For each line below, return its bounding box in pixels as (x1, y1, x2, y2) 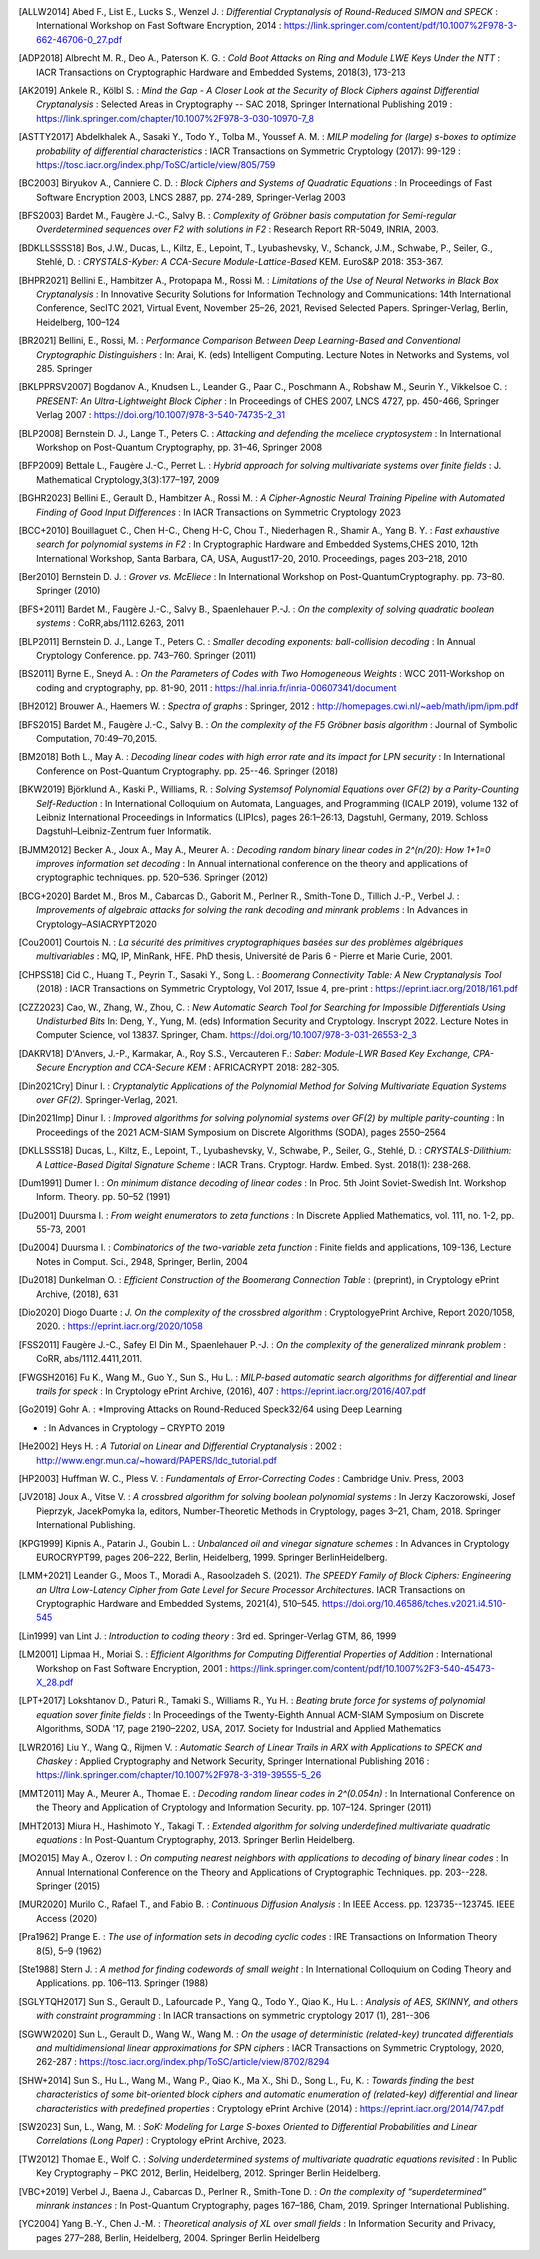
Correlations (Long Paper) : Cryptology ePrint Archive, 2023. (36, 2135, 287, 2147)
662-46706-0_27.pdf (36, 33, 123, 45)
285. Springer (36, 362, 93, 374)
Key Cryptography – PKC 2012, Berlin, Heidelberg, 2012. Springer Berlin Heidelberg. (36, 2167, 381, 2179)
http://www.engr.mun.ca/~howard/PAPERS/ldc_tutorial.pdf (36, 1454, 277, 1466)
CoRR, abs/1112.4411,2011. (36, 1353, 143, 1365)
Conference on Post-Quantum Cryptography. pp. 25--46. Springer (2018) (36, 765, 339, 777)
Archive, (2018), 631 (36, 1288, 119, 1300)
